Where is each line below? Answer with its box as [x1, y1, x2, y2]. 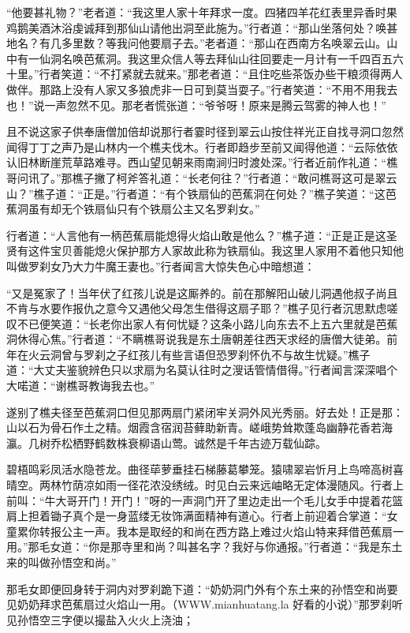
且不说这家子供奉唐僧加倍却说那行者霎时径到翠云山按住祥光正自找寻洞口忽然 [6, 123, 404, 140]
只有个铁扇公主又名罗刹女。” [116, 200, 260, 217]
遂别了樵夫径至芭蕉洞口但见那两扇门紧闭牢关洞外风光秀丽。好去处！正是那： [6, 403, 404, 420]
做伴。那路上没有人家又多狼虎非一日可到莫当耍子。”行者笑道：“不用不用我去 [6, 81, 398, 97]
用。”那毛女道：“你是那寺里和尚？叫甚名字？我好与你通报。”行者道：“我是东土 [6, 538, 403, 555]
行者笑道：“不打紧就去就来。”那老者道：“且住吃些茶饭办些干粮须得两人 [39, 66, 403, 82]
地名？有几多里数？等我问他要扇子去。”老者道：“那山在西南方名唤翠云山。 [6, 35, 387, 51]
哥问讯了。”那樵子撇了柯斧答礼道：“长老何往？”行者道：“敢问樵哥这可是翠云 [6, 169, 397, 185]
